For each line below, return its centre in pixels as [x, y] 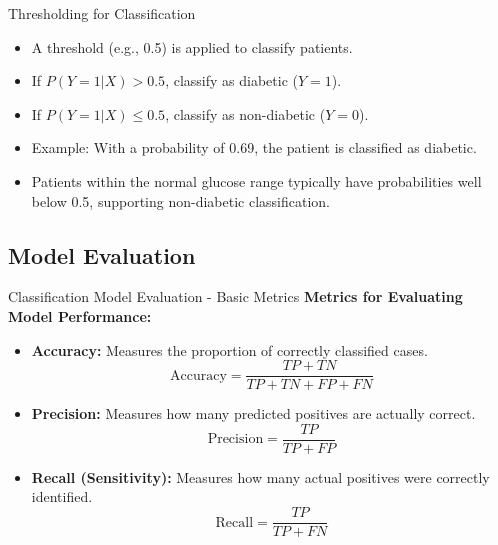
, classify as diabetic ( [231, 80]
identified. [62, 496]
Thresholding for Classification [102, 13]
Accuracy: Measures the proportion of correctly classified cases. [229, 349]
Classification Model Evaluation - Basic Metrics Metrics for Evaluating [235, 296]
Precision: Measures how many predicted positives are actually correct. [253, 413]
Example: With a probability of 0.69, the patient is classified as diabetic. [254, 147]
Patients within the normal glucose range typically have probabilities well [256, 180]
